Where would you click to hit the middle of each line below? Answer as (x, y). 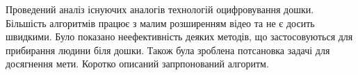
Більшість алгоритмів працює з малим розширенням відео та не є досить (160, 23)
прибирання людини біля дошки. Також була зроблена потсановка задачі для (168, 50)
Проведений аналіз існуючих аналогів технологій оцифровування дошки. (160, 9)
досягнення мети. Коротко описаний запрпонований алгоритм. (137, 64)
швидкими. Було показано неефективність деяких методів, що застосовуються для (179, 36)
